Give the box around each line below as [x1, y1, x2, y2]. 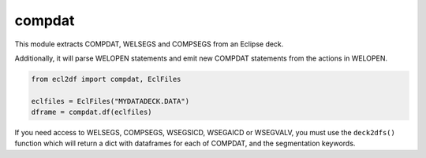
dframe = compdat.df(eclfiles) [31, 108, 153, 117]
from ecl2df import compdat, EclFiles [31, 75, 181, 83]
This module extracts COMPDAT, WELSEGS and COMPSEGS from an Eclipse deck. [14, 39, 284, 49]
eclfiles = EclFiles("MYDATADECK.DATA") [31, 97, 189, 105]
